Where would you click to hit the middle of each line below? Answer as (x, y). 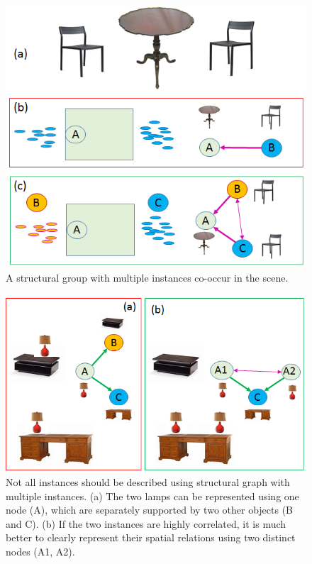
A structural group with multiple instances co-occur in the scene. (147, 277)
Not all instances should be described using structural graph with (148, 482)
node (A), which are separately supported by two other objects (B (150, 510)
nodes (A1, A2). (40, 551)
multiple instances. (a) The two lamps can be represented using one (152, 496)
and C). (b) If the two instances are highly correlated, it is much (146, 523)
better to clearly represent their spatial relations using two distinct (151, 537)
